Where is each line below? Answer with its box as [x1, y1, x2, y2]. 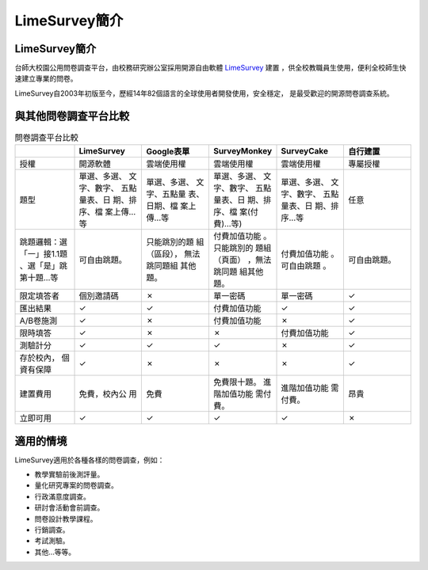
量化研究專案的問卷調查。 [34, 481, 118, 490]
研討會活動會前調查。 [34, 503, 105, 512]
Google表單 [146, 146, 190, 158]
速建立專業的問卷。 [14, 74, 78, 83]
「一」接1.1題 [19, 249, 67, 260]
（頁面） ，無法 [212, 254, 272, 265]
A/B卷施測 [19, 315, 58, 326]
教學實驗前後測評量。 [34, 469, 105, 479]
